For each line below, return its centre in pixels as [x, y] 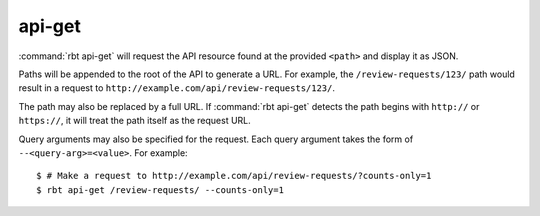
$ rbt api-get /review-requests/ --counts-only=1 [160, 189]
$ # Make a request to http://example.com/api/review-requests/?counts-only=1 [234, 176]
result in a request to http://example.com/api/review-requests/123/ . [176, 88]
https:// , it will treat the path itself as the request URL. [135, 121]
